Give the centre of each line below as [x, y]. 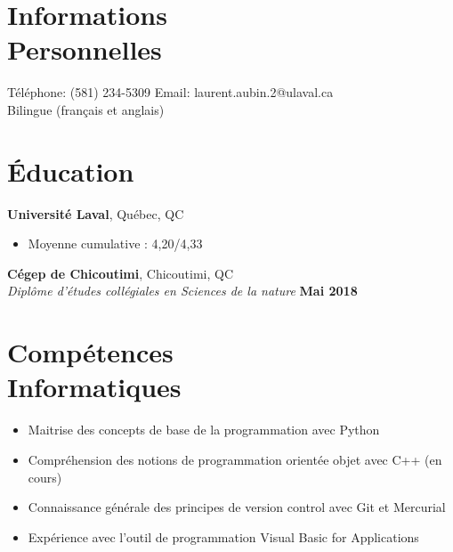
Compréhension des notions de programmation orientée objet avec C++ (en [235, 459]
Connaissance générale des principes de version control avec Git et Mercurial [237, 507]
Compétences [90, 352]
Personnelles [85, 49]
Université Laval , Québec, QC [96, 213]
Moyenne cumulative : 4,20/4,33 [115, 244]
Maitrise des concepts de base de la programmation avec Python [204, 430]
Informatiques [94, 387]
